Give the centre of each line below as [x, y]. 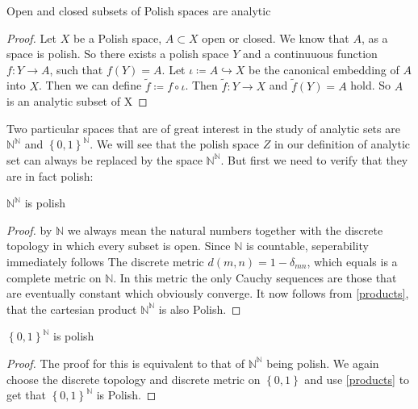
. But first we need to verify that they [314, 159]
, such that [76, 69]
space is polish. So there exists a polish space [118, 54]
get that [26, 395]
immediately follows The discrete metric [105, 261]
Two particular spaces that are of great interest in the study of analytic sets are [203, 128]
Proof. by [29, 230]
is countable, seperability [307, 246]
